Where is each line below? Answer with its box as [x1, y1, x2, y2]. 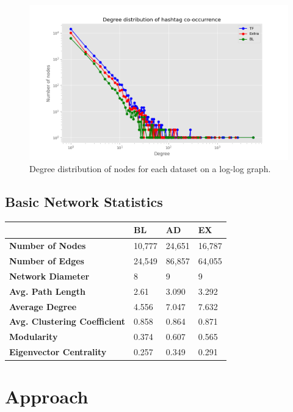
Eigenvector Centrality [9, 345, 107, 358]
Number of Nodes [9, 239, 86, 252]
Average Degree [9, 300, 77, 313]
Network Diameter [9, 269, 90, 282]
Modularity [9, 330, 58, 343]
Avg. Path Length [9, 284, 85, 297]
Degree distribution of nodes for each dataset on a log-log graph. [29, 162, 271, 175]
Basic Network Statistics [5, 192, 163, 211]
